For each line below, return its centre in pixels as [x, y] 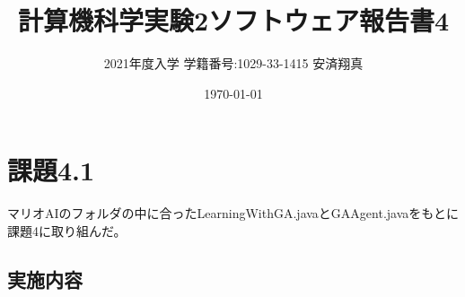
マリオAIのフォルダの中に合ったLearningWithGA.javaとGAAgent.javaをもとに [233, 213]
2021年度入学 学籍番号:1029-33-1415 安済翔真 [233, 63]
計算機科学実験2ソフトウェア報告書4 [233, 20]
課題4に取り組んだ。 [67, 230]
